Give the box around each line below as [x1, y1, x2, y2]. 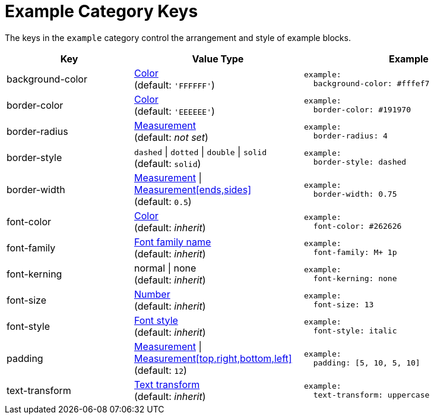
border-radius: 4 [313, 131, 388, 140]
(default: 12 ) [134, 364, 187, 376]
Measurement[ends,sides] [134, 183, 251, 196]
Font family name [134, 235, 211, 248]
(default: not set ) [134, 131, 208, 143]
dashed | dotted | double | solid [134, 145, 267, 157]
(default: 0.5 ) [134, 195, 192, 207]
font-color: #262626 [313, 221, 402, 231]
